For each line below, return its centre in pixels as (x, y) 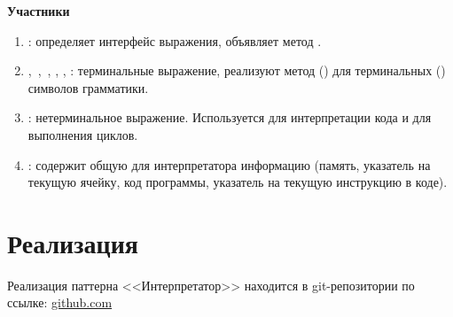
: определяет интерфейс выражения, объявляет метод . (175, 40)
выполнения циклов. (83, 134)
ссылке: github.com (60, 302)
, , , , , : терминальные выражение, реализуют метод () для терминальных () (237, 70)
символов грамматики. (88, 87)
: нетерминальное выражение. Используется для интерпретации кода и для (230, 117)
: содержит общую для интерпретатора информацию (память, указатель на (229, 164)
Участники (39, 11)
